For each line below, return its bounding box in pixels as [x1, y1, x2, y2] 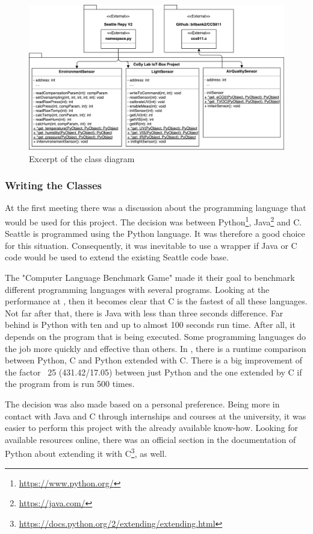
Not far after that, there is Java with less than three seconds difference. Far [5, 306, 284, 319]
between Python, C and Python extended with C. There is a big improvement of [5, 354, 303, 366]
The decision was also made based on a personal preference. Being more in [5, 397, 280, 410]
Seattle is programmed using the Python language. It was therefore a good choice [5, 227, 305, 240]
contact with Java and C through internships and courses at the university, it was [5, 409, 306, 422]
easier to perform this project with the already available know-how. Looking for [5, 421, 299, 434]
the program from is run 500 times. [5, 377, 135, 390]
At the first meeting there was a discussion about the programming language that [5, 201, 306, 214]
